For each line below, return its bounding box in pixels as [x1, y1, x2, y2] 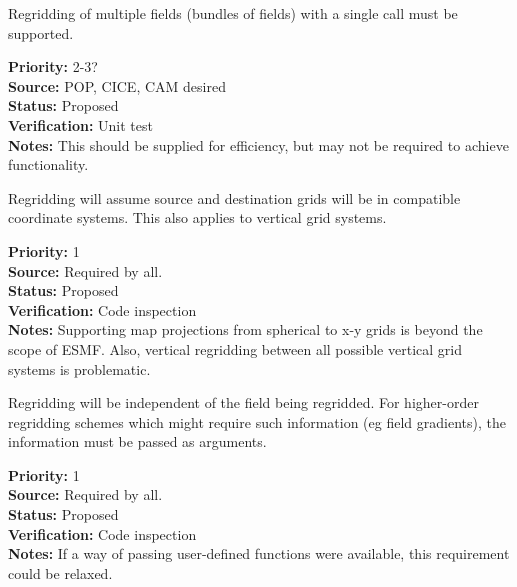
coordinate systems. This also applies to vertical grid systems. [8, 207, 387, 228]
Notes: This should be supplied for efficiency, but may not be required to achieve [8, 134, 509, 155]
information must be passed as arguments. [8, 431, 267, 452]
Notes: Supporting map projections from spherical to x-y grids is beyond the [8, 319, 483, 340]
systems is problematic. [8, 358, 151, 379]
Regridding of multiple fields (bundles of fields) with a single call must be [8, 3, 458, 23]
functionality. [8, 154, 89, 175]
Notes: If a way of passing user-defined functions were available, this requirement [8, 543, 510, 564]
